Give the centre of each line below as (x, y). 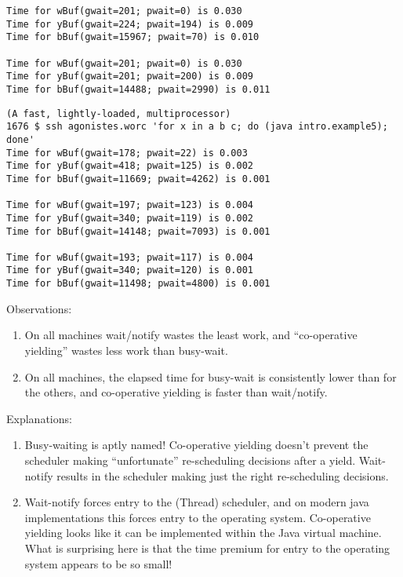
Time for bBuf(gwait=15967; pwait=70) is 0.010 (133, 37)
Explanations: (39, 418)
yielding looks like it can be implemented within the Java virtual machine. (203, 533)
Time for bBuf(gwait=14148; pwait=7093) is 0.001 (138, 231)
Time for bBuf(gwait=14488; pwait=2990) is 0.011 (138, 89)
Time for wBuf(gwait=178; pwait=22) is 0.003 (127, 153)
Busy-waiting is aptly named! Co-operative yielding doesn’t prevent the (196, 445)
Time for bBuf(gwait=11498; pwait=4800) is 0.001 (138, 284)
